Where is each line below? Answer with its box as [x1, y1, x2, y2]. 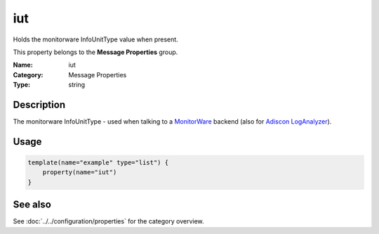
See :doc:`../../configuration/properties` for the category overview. [13, 217, 204, 226]
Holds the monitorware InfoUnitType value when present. [13, 35, 178, 44]
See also [13, 199, 52, 211]
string [68, 81, 86, 89]
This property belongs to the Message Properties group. [13, 48, 178, 56]
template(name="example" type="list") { [27, 159, 168, 167]
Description [13, 98, 66, 110]
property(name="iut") [42, 169, 117, 176]
